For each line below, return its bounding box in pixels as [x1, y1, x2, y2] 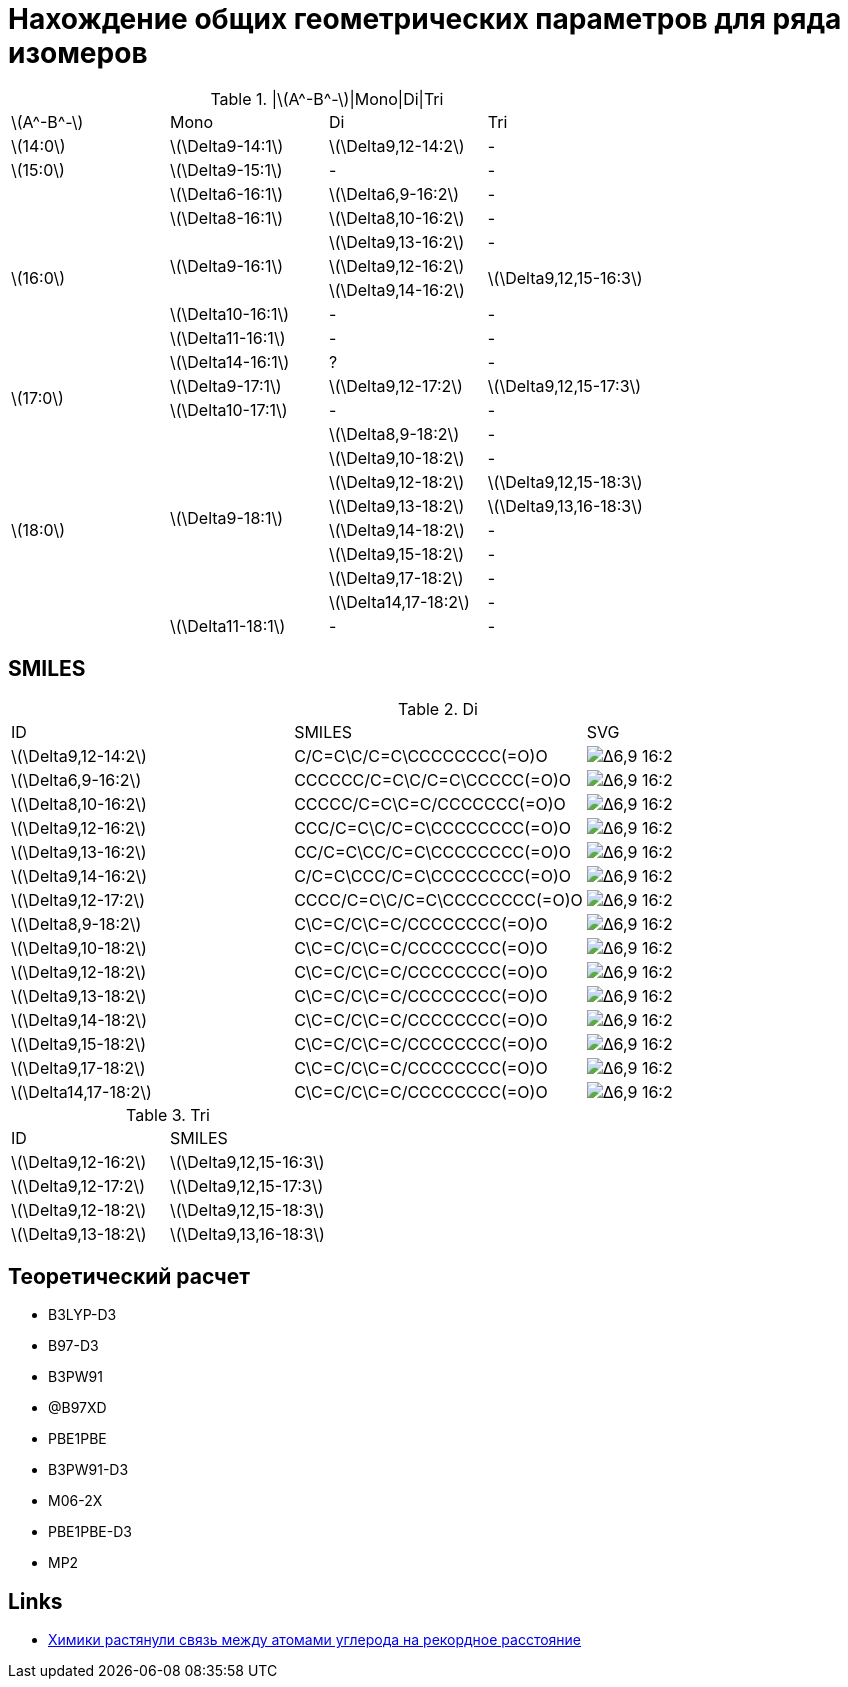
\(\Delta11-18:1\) [169, 615, 286, 636]
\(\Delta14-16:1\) [169, 351, 290, 372]
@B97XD [48, 1399, 107, 1417]
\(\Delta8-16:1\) [169, 207, 283, 228]
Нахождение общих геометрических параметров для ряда [8, 2, 842, 36]
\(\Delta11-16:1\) [169, 327, 286, 348]
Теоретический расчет [8, 1264, 250, 1290]
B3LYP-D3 [48, 1306, 117, 1324]
